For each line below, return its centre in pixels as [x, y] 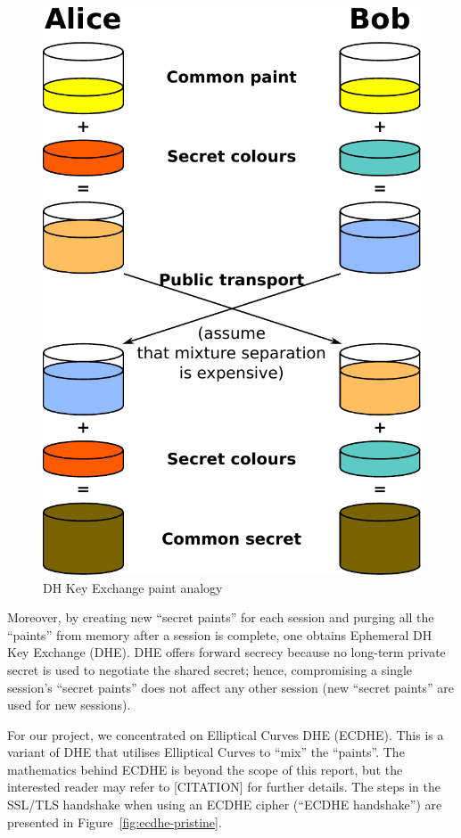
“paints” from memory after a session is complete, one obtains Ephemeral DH [220, 634]
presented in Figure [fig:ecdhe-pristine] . [115, 822]
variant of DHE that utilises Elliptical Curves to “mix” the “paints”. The [206, 752]
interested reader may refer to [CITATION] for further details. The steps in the [224, 787]
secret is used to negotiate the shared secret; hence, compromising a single [210, 669]
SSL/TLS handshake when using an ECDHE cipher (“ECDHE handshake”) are [225, 805]
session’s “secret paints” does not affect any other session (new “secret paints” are [231, 687]
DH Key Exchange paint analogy [133, 587]
